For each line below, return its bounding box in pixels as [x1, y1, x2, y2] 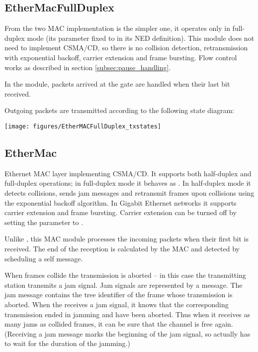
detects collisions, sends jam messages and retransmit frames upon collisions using [4, 188, 255, 198]
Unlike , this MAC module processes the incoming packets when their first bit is [4, 234, 249, 244]
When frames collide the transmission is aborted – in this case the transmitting [4, 270, 246, 280]
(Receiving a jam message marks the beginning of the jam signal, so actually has [4, 328, 251, 339]
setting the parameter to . [4, 217, 84, 227]
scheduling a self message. [4, 253, 83, 263]
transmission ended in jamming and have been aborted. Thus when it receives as [4, 309, 251, 319]
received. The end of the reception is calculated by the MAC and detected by [4, 243, 240, 253]
